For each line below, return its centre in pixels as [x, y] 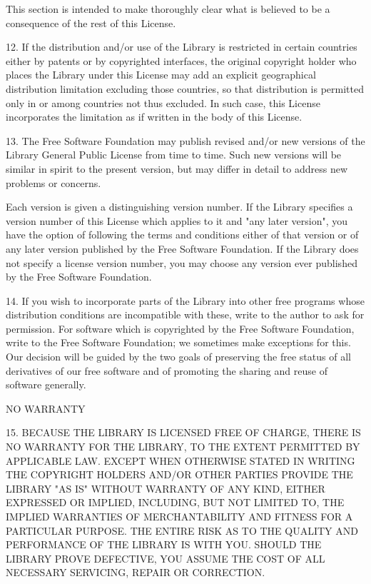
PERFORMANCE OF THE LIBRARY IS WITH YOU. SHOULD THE [164, 544]
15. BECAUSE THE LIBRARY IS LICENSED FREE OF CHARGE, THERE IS [183, 432]
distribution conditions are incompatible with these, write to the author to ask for [185, 314]
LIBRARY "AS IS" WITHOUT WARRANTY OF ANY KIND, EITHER [166, 488]
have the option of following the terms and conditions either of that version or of [182, 235]
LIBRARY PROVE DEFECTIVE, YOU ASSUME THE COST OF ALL [166, 558]
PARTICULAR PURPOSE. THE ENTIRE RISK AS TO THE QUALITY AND [182, 530]
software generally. [46, 384]
